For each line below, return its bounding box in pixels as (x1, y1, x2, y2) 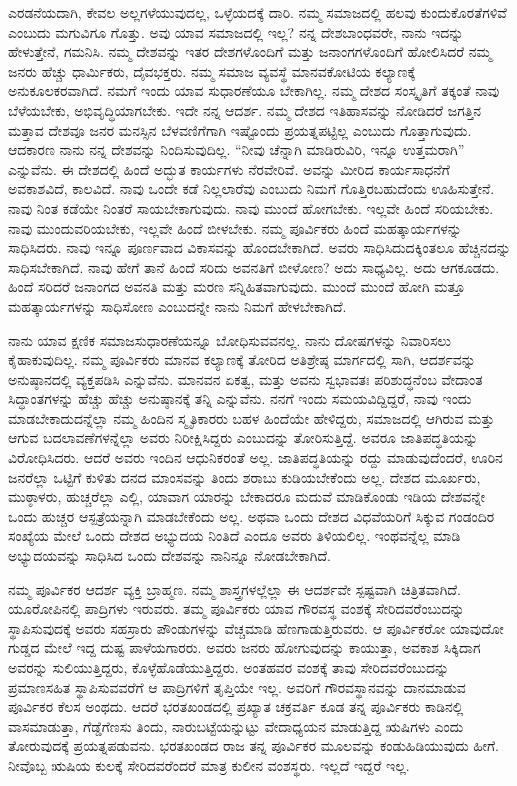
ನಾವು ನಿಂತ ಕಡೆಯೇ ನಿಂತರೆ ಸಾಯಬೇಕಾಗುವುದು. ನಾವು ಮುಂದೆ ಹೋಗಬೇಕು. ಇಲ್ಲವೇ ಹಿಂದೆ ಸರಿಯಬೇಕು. (8, 197, 494, 218)
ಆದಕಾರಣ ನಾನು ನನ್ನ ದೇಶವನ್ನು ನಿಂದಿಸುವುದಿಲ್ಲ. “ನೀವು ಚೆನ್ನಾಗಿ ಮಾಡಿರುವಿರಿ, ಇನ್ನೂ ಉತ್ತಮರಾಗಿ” (8, 139, 465, 160)
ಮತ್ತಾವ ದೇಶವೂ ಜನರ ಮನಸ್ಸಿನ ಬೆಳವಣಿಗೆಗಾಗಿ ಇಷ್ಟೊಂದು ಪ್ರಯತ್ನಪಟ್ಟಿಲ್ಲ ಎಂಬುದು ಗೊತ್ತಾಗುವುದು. (8, 119, 472, 140)
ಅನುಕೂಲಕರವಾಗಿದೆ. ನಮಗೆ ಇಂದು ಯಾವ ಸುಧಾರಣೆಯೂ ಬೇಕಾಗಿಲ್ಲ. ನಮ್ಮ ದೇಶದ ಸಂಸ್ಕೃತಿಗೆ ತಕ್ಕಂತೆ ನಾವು (8, 80, 500, 101)
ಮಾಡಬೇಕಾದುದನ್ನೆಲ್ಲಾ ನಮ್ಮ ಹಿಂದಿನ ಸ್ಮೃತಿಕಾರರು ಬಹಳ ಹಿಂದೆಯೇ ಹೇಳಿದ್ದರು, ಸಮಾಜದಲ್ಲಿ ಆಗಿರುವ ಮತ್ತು (8, 407, 495, 428)
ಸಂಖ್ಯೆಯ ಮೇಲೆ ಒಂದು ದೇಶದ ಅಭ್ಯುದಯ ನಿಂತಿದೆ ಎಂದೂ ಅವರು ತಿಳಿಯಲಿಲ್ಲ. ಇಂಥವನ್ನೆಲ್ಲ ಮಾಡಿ (8, 525, 461, 546)
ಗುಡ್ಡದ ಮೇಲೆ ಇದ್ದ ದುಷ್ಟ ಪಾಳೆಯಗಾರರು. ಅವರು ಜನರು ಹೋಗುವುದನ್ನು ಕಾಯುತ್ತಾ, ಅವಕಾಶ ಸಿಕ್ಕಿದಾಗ (8, 637, 481, 658)
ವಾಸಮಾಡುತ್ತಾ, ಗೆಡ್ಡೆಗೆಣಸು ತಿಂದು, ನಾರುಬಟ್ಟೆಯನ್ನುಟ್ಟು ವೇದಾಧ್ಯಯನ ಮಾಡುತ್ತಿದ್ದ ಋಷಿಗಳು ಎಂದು (8, 715, 464, 736)
